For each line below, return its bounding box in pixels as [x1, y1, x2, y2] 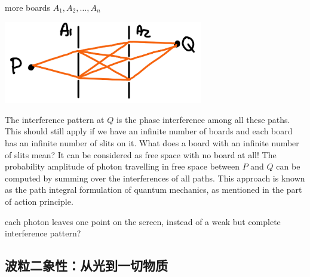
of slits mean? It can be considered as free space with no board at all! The [5, 148, 277, 161]
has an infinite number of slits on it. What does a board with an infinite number [5, 137, 299, 149]
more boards [5, 1, 50, 13]
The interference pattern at [5, 113, 105, 125]
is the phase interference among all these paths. [116, 113, 290, 125]
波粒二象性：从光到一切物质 [5, 256, 168, 275]
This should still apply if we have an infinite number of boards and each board [5, 125, 293, 137]
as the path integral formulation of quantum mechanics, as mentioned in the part [5, 183, 302, 196]
